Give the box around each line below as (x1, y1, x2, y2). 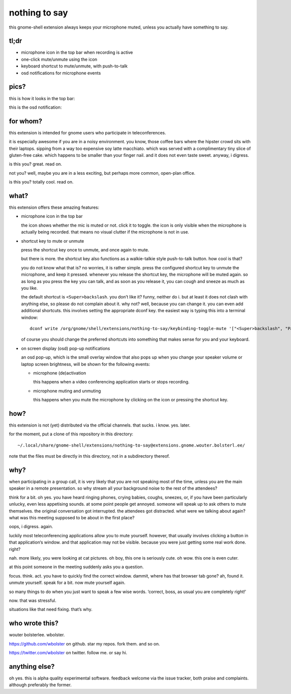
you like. (21, 285, 38, 291)
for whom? (9, 117, 43, 125)
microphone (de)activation (33, 370, 86, 376)
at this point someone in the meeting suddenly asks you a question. (9, 564, 144, 570)
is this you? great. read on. (9, 161, 63, 167)
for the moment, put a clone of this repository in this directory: (9, 431, 133, 437)
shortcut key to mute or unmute (21, 238, 84, 244)
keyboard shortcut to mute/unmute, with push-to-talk (21, 63, 128, 69)
